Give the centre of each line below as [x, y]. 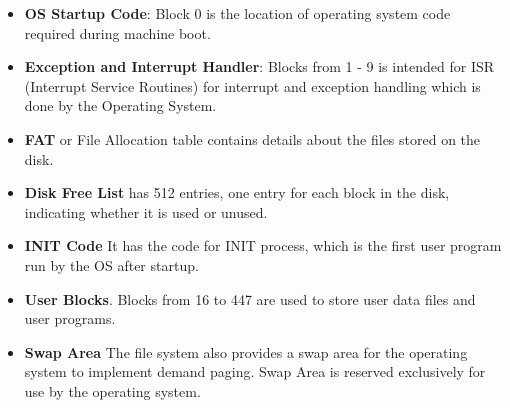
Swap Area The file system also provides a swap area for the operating [246, 351]
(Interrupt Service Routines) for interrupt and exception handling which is [252, 85]
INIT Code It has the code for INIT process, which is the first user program [263, 245]
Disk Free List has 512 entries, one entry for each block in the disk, [237, 192]
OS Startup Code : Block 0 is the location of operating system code [237, 13]
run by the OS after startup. [111, 264]
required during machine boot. [117, 32]
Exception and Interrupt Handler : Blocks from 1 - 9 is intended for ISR [259, 66]
